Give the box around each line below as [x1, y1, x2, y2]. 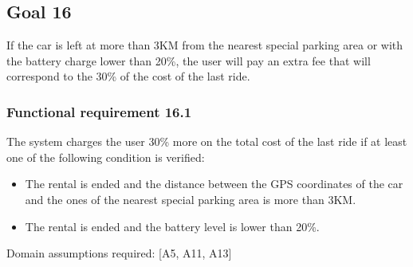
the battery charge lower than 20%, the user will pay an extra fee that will [6, 52, 371, 69]
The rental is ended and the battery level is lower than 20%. [25, 218, 320, 234]
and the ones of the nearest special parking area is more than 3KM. [25, 190, 356, 207]
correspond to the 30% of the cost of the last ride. [6, 68, 250, 84]
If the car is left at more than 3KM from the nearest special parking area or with [6, 37, 403, 53]
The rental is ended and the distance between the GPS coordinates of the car [25, 175, 403, 192]
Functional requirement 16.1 [6, 101, 192, 121]
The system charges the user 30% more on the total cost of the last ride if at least [6, 133, 407, 150]
